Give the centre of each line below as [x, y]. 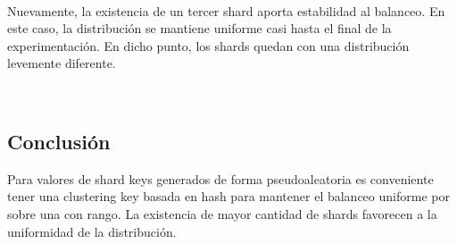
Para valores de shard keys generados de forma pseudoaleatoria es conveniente [220, 178]
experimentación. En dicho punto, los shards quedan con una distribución [208, 45]
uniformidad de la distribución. [92, 231]
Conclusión [59, 141]
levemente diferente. [62, 63]
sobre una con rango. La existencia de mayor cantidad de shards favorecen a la [222, 213]
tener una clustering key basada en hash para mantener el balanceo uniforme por [228, 196]
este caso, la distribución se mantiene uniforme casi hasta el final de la [199, 28]
